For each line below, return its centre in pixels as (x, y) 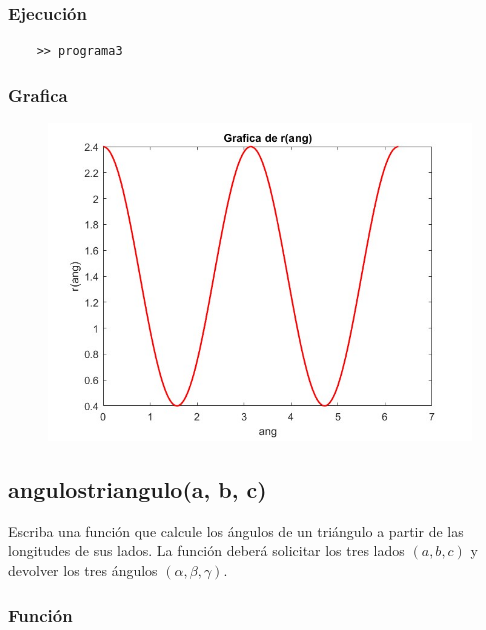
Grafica (38, 94)
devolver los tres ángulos (83, 570)
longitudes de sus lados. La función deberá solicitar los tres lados (206, 550)
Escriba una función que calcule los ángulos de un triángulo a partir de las (236, 530)
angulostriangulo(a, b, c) (137, 489)
